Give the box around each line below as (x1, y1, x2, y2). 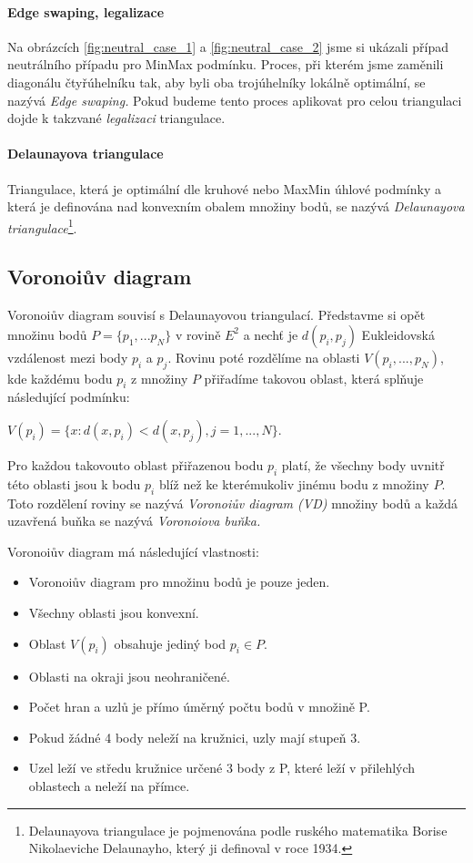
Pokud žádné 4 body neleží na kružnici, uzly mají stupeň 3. (28, 727, 361, 746)
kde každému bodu (7, 368, 113, 387)
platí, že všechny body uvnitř (281, 455, 445, 474)
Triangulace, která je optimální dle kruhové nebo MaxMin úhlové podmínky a (7, 179, 441, 198)
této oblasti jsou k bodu (7, 474, 141, 493)
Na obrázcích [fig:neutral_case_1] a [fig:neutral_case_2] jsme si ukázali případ (7, 36, 449, 56)
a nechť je (243, 324, 298, 344)
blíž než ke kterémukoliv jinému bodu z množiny (158, 474, 429, 493)
